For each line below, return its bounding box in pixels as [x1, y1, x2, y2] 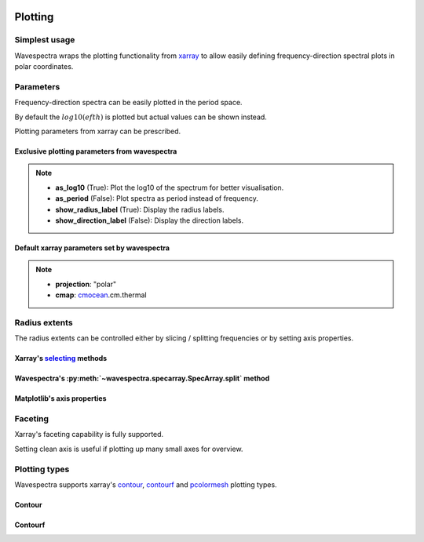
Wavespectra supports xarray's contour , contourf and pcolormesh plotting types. [14, 480, 278, 489]
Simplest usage [14, 35, 75, 45]
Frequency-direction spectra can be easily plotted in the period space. [14, 98, 243, 107]
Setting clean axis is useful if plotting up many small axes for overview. [14, 444, 243, 453]
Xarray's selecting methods [14, 354, 108, 363]
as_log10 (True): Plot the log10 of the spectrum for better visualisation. [55, 183, 284, 192]
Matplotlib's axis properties [14, 394, 107, 403]
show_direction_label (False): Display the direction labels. [55, 216, 243, 225]
